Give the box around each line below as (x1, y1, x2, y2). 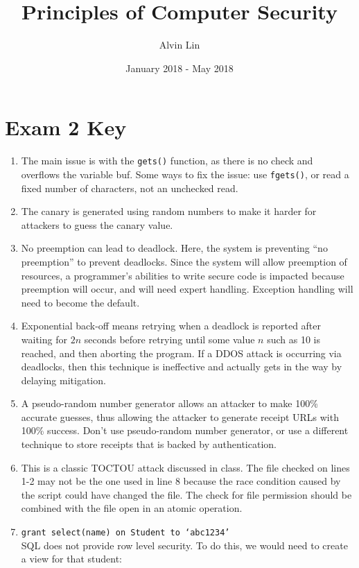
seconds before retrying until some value (84, 332, 255, 346)
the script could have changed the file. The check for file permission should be (21, 487, 352, 501)
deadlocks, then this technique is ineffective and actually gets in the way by (21, 359, 342, 374)
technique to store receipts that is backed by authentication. (21, 437, 277, 451)
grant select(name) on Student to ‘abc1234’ (21, 528, 230, 538)
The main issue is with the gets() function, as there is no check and (21, 153, 313, 168)
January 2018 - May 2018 (125, 60, 234, 75)
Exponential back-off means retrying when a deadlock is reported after (21, 318, 322, 333)
